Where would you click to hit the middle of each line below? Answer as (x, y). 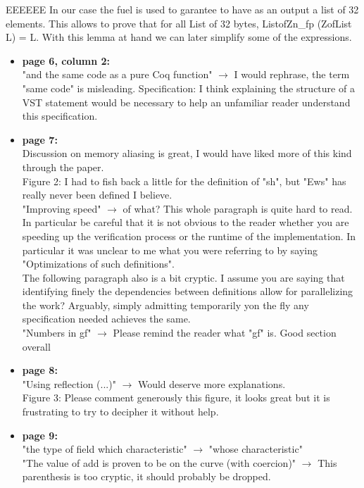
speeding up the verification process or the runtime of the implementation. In (189, 236)
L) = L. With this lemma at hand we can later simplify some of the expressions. (179, 37)
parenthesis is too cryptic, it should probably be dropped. (146, 476)
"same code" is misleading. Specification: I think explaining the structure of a (188, 88)
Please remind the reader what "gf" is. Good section (225, 333)
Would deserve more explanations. (212, 383)
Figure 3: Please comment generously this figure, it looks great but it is (176, 398)
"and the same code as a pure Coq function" (117, 74)
